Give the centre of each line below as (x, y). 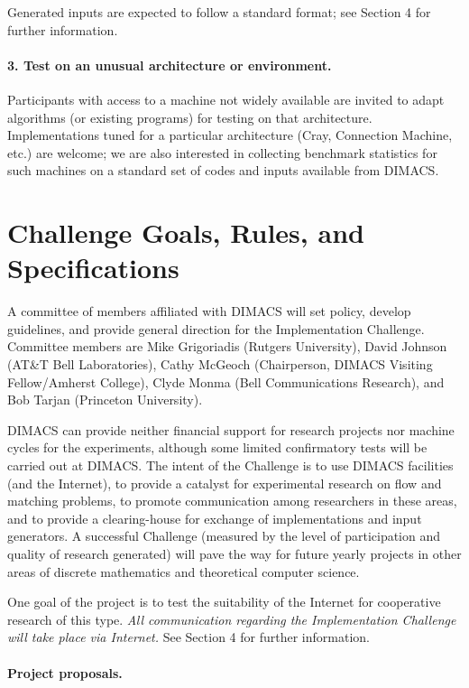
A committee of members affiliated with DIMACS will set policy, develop (209, 311)
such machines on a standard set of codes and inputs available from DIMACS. (223, 170)
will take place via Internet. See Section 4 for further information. (189, 637)
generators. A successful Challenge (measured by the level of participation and (224, 536)
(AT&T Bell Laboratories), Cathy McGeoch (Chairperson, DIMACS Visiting (220, 364)
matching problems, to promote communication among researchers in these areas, (232, 501)
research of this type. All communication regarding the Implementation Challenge (232, 619)
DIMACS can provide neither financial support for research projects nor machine (231, 429)
